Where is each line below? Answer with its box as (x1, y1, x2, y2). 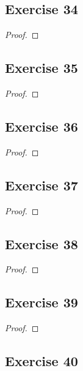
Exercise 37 (5, 175, 78, 194)
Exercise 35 (5, 58, 78, 77)
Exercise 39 (5, 293, 78, 312)
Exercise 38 (5, 234, 78, 253)
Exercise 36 (5, 116, 78, 135)
